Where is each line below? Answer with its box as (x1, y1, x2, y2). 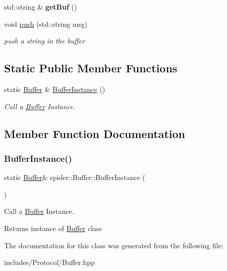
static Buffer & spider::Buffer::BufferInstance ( (4, 172, 145, 183)
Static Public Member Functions (4, 60, 178, 76)
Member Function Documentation (4, 125, 186, 141)
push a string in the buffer (4, 35, 85, 46)
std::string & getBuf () (4, 2, 77, 12)
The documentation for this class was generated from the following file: (4, 240, 223, 250)
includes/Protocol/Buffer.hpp (4, 257, 95, 267)
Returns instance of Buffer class (4, 222, 102, 233)
